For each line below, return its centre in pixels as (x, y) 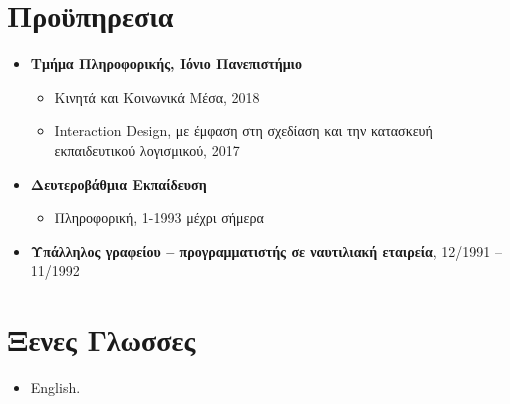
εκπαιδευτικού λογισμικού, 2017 (147, 149)
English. (55, 387)
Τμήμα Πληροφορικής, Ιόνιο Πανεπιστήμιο (166, 63)
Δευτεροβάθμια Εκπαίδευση (118, 183)
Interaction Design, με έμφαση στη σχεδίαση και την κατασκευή (243, 130)
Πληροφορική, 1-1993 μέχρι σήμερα (159, 217)
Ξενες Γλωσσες (101, 339)
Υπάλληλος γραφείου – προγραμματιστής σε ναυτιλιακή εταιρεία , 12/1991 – (266, 250)
